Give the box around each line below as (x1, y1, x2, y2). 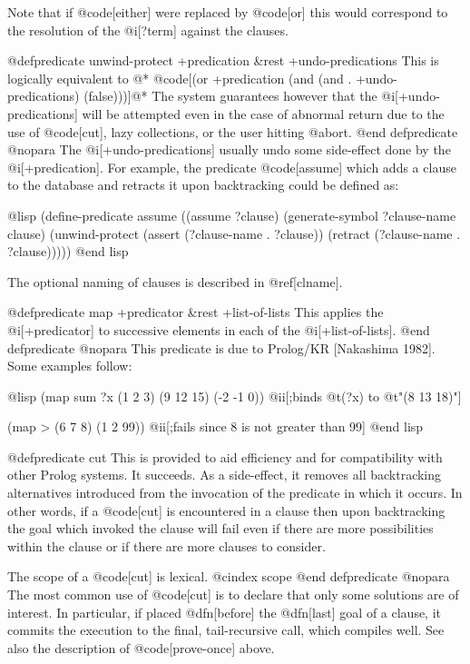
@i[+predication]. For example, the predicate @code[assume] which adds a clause (7, 157, 456, 176)
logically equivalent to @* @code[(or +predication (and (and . (7, 68, 352, 87)
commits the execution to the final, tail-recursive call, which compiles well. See (7, 620, 445, 639)
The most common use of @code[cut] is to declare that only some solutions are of (7, 585, 459, 604)
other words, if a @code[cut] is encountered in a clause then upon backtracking (7, 500, 446, 520)
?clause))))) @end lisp (7, 242, 129, 261)
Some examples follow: (7, 356, 132, 375)
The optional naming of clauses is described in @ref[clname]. (7, 272, 343, 291)
